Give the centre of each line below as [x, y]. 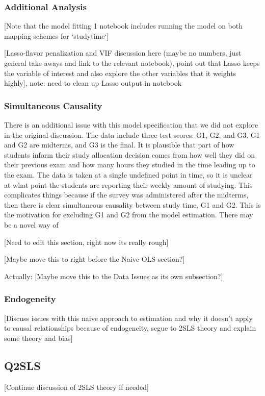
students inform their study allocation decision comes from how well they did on [130, 154]
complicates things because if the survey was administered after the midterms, [126, 195]
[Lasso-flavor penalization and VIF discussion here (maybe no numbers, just [123, 53]
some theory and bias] [38, 338]
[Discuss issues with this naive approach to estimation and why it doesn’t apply [128, 318]
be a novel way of [31, 224]
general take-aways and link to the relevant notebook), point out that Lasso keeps [132, 63]
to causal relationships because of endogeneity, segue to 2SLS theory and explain [130, 328]
